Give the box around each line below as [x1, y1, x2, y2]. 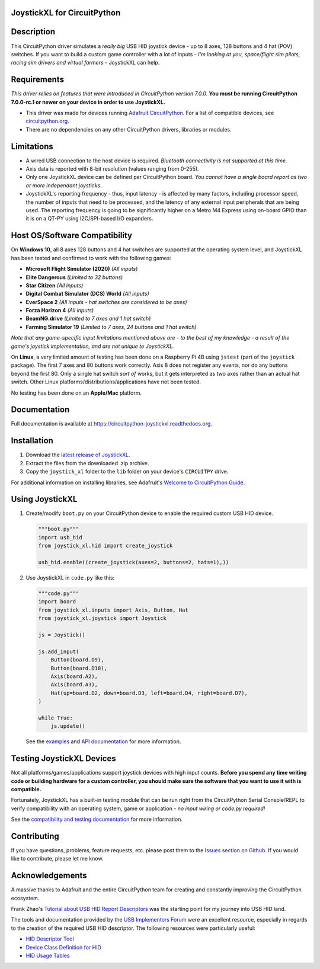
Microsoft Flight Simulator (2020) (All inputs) [25, 266, 138, 273]
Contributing [11, 831, 59, 841]
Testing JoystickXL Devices [11, 753, 116, 764]
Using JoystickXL [11, 494, 78, 504]
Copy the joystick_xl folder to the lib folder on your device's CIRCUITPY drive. [25, 468, 229, 475]
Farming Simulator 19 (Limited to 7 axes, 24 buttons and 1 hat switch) [25, 323, 197, 330]
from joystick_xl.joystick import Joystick [38, 615, 167, 622]
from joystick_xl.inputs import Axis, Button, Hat [38, 606, 189, 613]
